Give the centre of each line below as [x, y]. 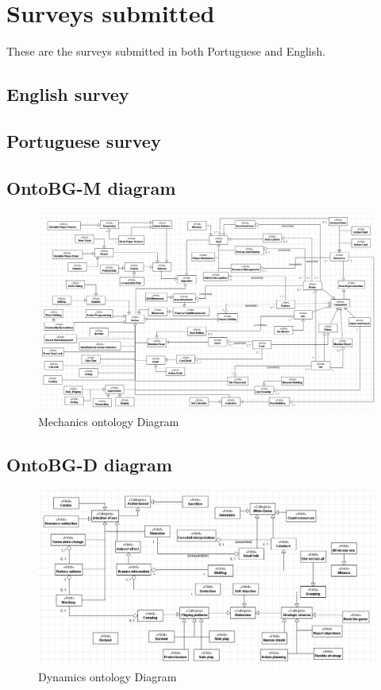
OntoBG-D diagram [89, 465]
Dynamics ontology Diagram [108, 677]
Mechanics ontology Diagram [109, 422]
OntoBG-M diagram [91, 187]
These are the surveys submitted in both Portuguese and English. [166, 51]
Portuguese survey [84, 140]
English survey [68, 94]
